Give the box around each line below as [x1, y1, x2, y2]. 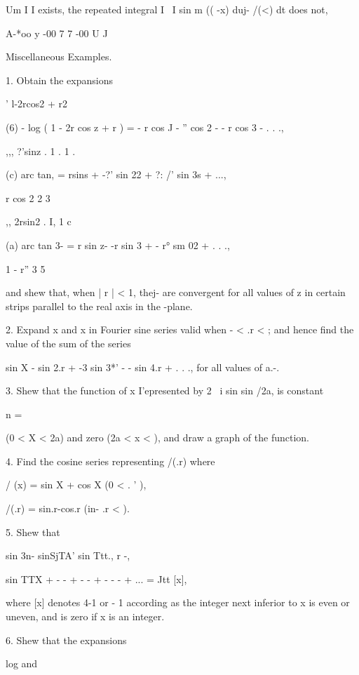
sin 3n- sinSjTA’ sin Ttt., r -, [6, 548, 130, 563]
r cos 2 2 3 [6, 190, 50, 205]
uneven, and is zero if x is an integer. [6, 609, 165, 624]
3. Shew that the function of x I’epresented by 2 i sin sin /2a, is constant [6, 383, 324, 398]
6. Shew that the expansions [6, 632, 127, 647]
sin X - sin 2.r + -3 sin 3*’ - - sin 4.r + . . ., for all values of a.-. [6, 359, 280, 374]
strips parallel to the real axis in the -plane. [6, 298, 193, 313]
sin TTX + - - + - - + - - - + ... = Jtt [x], [6, 571, 187, 586]
